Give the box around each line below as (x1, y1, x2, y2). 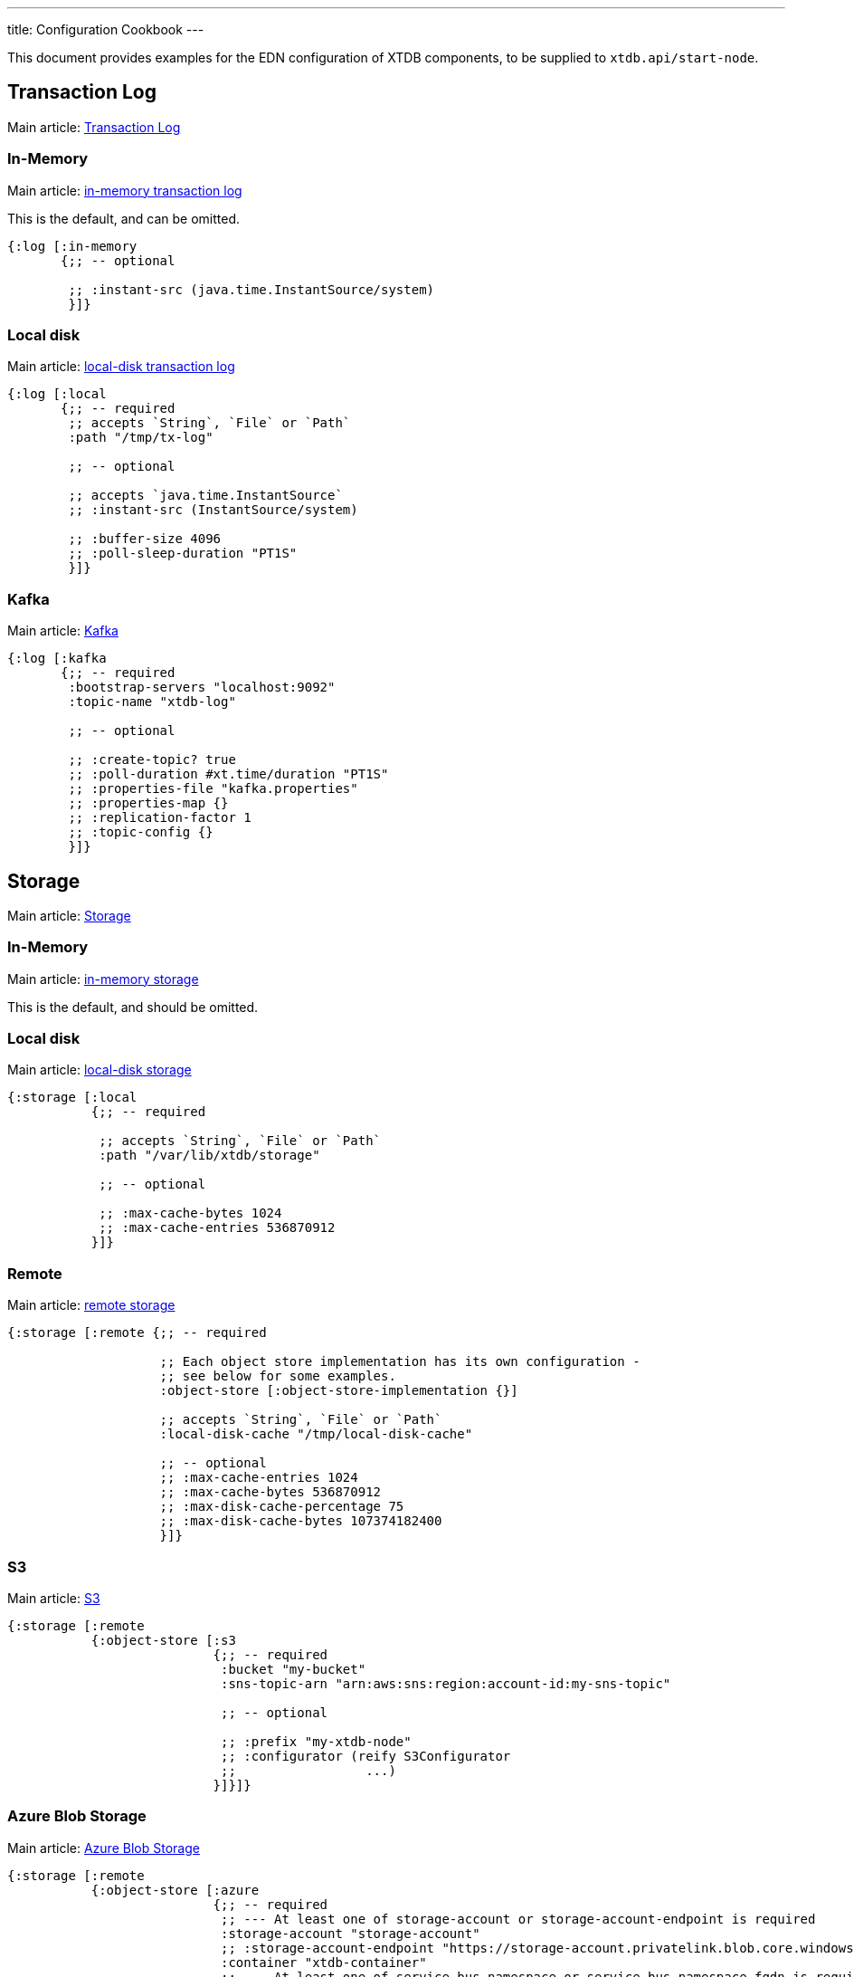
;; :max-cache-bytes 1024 (99, 1206, 282, 1221)
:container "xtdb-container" (221, 1954, 427, 1970)
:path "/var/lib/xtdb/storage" (99, 1148, 320, 1163)
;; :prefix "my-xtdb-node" (221, 1733, 412, 1749)
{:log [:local (7, 387, 107, 402)
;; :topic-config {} (68, 825, 213, 840)
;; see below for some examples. (159, 1369, 396, 1384)
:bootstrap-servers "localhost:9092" (68, 680, 336, 695)
